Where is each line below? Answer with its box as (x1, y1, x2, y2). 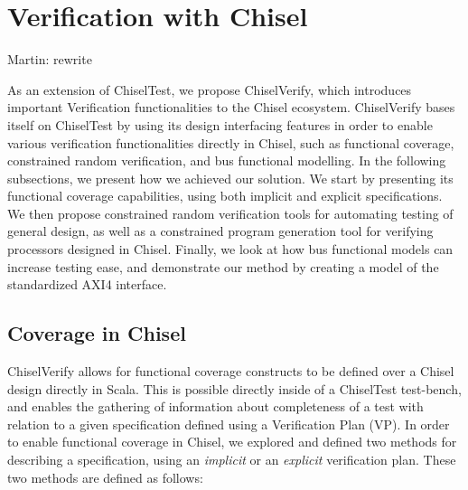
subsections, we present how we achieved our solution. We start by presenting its (7, 168, 454, 187)
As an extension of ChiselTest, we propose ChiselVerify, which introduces (7, 80, 412, 99)
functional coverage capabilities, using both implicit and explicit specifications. (7, 186, 443, 205)
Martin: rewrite (7, 50, 92, 69)
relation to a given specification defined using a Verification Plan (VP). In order (7, 414, 450, 433)
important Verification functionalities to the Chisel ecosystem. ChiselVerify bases (7, 98, 455, 117)
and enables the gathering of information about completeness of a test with (7, 397, 424, 416)
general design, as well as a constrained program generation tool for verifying (7, 221, 434, 240)
